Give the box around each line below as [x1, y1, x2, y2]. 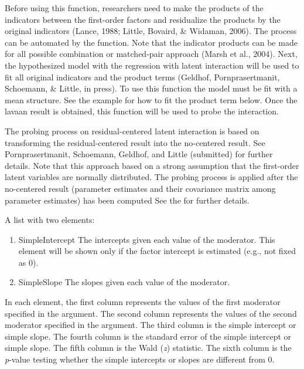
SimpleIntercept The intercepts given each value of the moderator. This [18, 233, 275, 245]
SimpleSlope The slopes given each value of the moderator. [18, 276, 230, 288]
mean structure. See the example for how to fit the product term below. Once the [5, 93, 298, 106]
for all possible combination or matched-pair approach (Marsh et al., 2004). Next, [5, 48, 298, 60]
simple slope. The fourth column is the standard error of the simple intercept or [5, 330, 292, 342]
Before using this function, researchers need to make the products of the [5, 2, 264, 13]
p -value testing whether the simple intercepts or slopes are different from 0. [5, 353, 275, 365]
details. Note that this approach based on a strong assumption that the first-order [5, 159, 299, 171]
